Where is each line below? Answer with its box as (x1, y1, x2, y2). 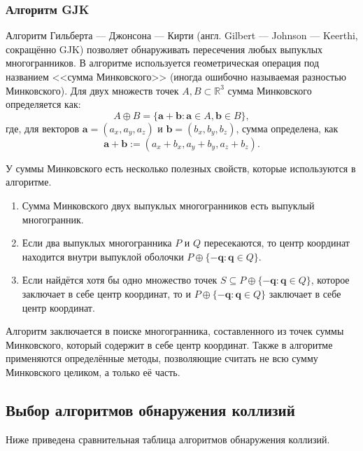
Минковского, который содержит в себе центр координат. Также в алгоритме (6, 337, 333, 352)
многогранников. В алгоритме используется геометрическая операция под (6, 55, 320, 70)
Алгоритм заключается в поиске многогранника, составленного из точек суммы (6, 324, 344, 338)
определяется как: (6, 97, 81, 111)
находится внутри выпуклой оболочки (22, 249, 184, 263)
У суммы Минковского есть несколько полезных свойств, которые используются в (6, 160, 356, 175)
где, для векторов (6, 120, 80, 135)
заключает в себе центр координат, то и (22, 286, 191, 300)
